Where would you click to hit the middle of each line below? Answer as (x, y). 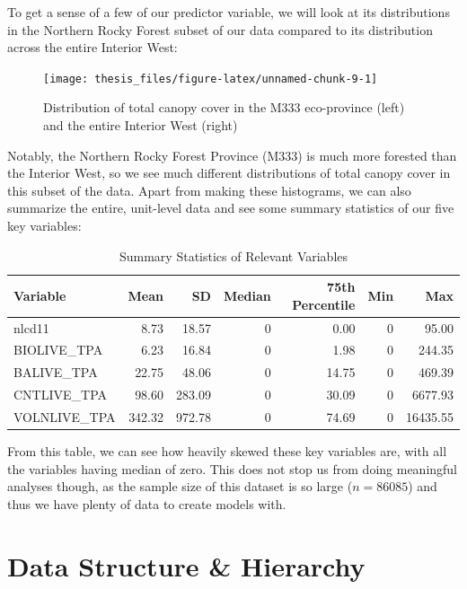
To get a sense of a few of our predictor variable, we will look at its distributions (229, 12)
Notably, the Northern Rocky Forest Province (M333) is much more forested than (232, 155)
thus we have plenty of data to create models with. (147, 503)
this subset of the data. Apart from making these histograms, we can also (209, 190)
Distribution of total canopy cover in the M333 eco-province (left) (224, 107)
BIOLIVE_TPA (58, 350)
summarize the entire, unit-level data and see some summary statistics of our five (231, 208)
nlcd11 (31, 327)
